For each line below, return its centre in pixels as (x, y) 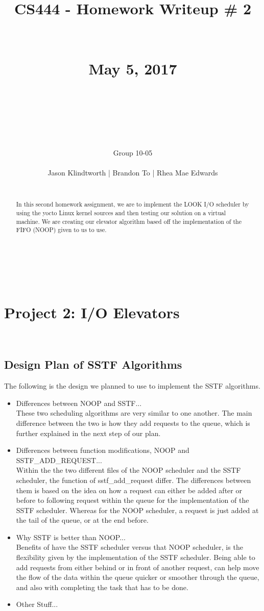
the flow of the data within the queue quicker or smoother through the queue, (138, 577)
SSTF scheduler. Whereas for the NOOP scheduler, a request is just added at (137, 510)
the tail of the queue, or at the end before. (82, 520)
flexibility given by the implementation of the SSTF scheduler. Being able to (136, 557)
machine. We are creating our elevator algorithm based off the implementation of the (129, 221)
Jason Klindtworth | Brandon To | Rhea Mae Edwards (133, 173)
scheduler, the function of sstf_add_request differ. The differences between (134, 480)
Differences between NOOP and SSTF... (79, 403)
